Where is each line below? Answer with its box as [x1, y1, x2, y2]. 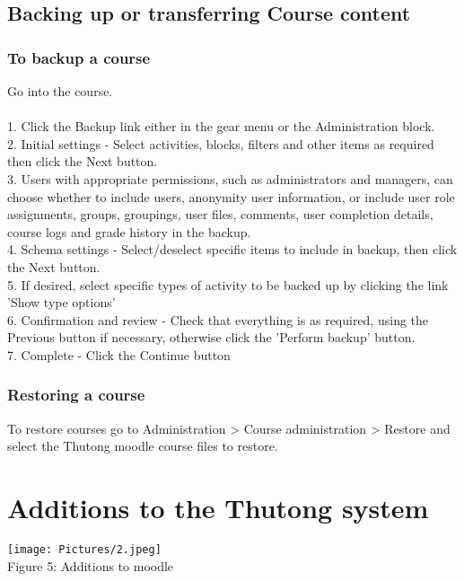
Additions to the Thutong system [7, 489, 429, 526]
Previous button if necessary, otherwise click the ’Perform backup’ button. [7, 328, 416, 347]
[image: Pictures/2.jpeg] [7, 543, 162, 557]
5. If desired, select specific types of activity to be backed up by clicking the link [7, 275, 449, 294]
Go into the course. [7, 82, 113, 100]
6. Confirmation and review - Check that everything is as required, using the [7, 310, 429, 329]
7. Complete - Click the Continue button [7, 345, 231, 364]
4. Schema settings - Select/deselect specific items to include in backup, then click [7, 240, 458, 259]
